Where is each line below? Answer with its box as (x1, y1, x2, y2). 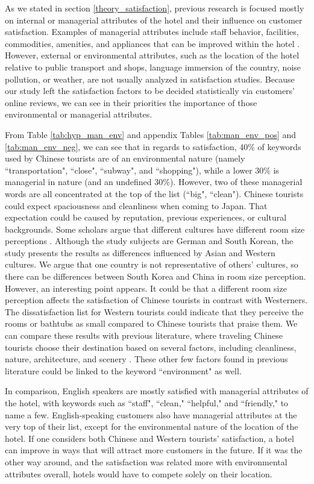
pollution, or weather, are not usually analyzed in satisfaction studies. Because (5, 72, 295, 85)
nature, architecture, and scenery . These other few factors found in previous (5, 353, 288, 365)
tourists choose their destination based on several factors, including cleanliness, (5, 341, 297, 353)
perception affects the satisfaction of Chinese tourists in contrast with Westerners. (5, 294, 308, 306)
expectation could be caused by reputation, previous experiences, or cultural (5, 211, 287, 224)
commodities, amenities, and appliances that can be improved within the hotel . (5, 37, 300, 49)
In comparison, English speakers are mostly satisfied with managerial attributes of (5, 385, 309, 397)
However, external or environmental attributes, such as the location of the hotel (5, 49, 300, 61)
